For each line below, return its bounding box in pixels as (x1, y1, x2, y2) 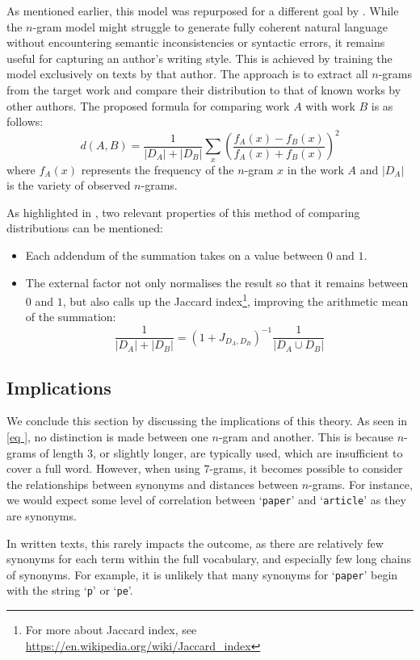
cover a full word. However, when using (6, 460, 200, 477)
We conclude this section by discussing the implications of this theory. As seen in (6, 412, 408, 429)
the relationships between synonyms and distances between (6, 475, 298, 492)
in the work (287, 161, 344, 178)
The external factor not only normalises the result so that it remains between (25, 274, 409, 290)
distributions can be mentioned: (6, 219, 163, 236)
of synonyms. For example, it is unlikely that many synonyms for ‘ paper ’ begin (6, 566, 398, 583)
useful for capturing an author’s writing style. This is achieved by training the (6, 49, 393, 66)
